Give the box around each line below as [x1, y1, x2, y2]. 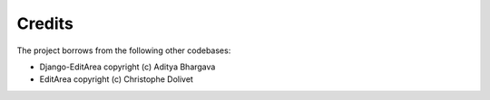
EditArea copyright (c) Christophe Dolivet [39, 74, 194, 85]
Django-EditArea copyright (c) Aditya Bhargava [39, 61, 216, 72]
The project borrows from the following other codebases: [16, 45, 231, 56]
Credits [16, 14, 74, 33]
